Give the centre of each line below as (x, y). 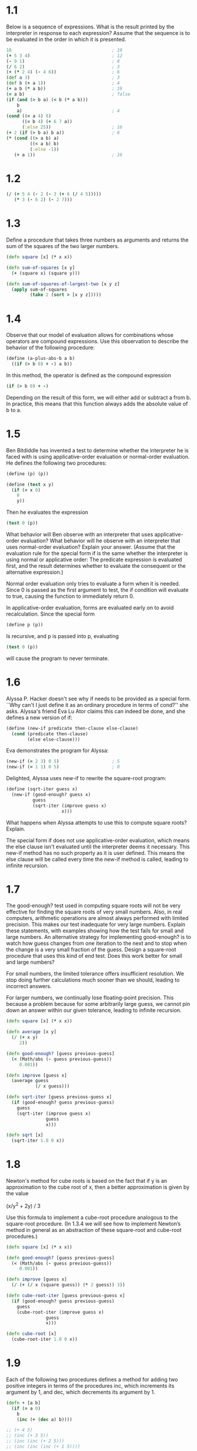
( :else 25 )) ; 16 (72, 127)
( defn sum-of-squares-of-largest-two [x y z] (63, 284)
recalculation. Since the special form (51, 614)
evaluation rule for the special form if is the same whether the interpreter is (97, 554)
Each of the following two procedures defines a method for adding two (92, 1379)
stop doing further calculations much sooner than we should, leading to (93, 980)
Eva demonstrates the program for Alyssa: (58, 751)
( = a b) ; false (68, 94)
